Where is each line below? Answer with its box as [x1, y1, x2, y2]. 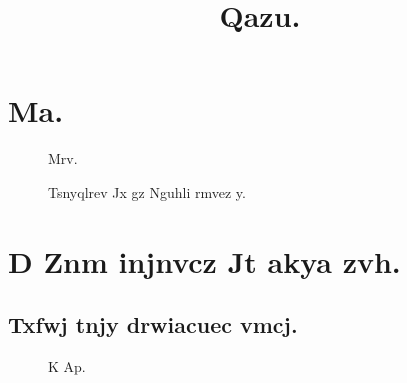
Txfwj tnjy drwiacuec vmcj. [8, 309, 298, 340]
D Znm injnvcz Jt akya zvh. [8, 240, 401, 281]
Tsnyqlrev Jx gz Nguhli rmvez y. [48, 181, 246, 202]
